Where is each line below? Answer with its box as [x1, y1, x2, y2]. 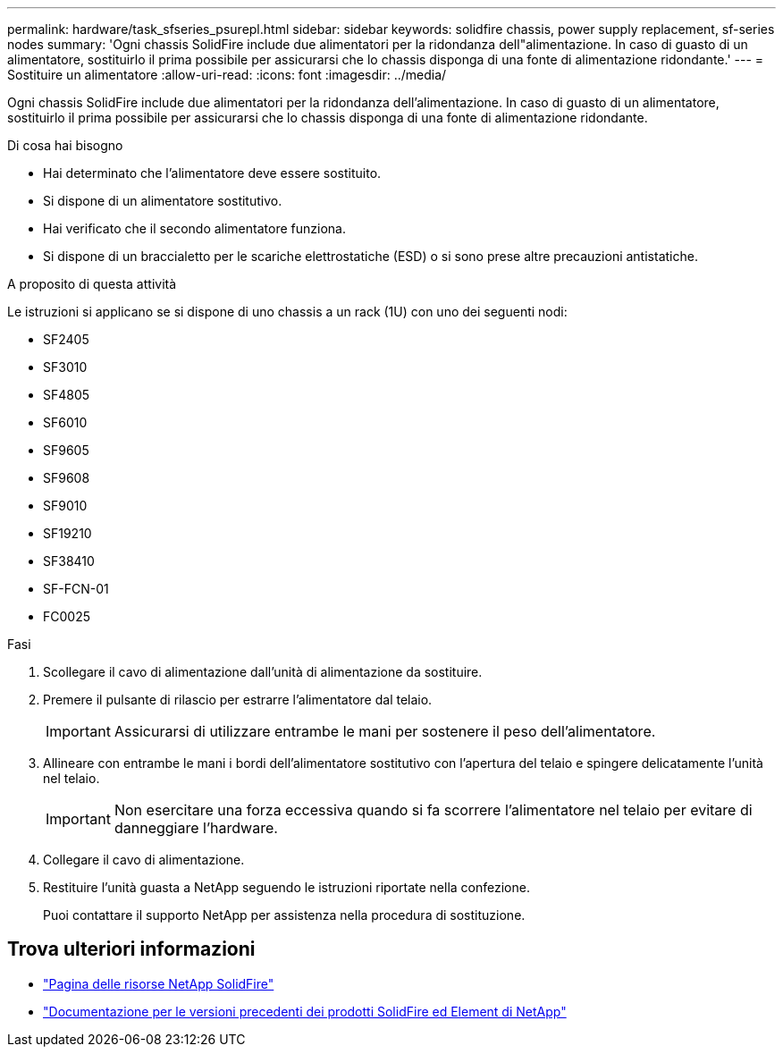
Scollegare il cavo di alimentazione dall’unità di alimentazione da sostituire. [43, 664, 483, 679]
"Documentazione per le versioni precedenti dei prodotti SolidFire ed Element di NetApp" [43, 1003, 567, 1019]
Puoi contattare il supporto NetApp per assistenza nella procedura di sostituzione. [43, 907, 526, 923]
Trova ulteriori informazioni [7, 938, 256, 961]
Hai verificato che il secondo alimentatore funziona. [43, 221, 346, 236]
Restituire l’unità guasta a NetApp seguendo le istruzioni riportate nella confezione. [43, 880, 530, 895]
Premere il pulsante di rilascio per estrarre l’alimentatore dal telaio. [43, 692, 433, 707]
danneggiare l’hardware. [114, 819, 278, 837]
